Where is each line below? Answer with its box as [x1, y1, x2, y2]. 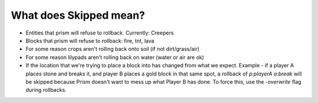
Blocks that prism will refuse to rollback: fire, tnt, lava [25, 37, 154, 44]
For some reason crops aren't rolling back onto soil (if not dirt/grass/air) [25, 46, 200, 53]
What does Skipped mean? [11, 9, 145, 22]
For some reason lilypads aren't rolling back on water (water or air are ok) [25, 53, 204, 61]
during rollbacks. [25, 87, 67, 94]
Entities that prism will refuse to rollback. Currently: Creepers [25, 29, 174, 36]
